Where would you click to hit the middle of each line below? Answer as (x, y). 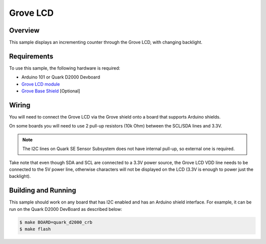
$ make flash (35, 229)
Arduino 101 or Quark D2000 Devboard (61, 77)
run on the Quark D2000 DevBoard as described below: (66, 209)
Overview (24, 30)
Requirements (31, 56)
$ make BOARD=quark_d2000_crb (56, 222)
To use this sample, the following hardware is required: (65, 68)
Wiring (20, 105)
